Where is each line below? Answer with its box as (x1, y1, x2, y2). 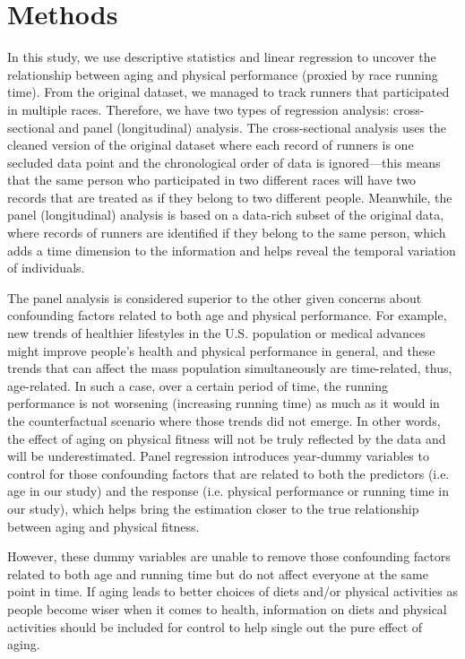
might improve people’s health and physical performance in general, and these (7, 341, 435, 360)
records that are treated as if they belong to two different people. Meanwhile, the (7, 187, 452, 206)
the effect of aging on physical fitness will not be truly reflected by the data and (7, 429, 446, 447)
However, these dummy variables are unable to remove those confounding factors (7, 547, 451, 566)
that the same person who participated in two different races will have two (7, 170, 417, 189)
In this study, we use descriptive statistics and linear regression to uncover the (7, 48, 436, 66)
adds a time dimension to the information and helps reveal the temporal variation (7, 240, 456, 259)
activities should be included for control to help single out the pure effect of (7, 617, 423, 636)
